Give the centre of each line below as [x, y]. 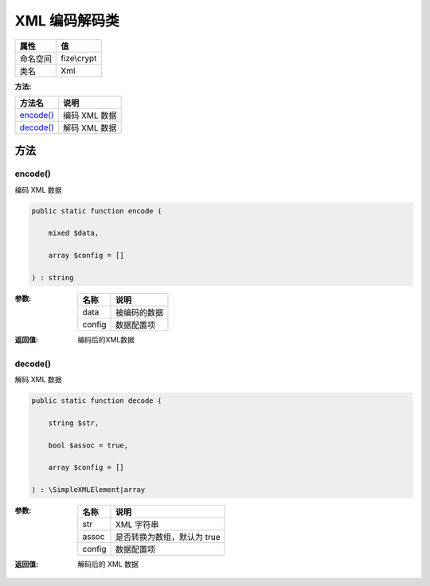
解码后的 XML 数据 [108, 565]
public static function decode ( [97, 401]
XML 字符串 [137, 525]
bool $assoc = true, [88, 445]
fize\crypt [79, 58]
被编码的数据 [140, 313]
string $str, [74, 423]
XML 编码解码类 [67, 21]
